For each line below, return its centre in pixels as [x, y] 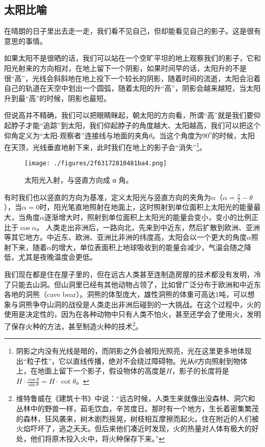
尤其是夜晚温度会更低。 [57, 257]
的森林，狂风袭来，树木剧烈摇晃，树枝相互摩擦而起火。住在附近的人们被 [137, 418]
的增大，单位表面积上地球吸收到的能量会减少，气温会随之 [148, 247]
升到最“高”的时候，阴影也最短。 [58, 98]
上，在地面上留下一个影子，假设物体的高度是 [91, 371]
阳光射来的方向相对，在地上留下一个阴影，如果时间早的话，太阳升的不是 [125, 68]
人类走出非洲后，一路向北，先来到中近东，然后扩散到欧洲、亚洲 [153, 227]
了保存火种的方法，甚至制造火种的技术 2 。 [73, 325]
